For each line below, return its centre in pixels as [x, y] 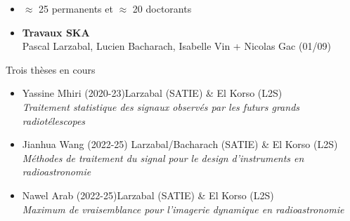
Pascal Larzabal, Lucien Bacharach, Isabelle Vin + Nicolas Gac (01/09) [176, 46]
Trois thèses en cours [51, 69]
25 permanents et [76, 8]
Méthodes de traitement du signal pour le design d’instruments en [163, 158]
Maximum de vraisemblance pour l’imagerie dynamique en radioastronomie [183, 209]
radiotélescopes [54, 120]
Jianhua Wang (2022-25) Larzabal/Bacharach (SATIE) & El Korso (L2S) [180, 144]
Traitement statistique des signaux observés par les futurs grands [161, 106]
